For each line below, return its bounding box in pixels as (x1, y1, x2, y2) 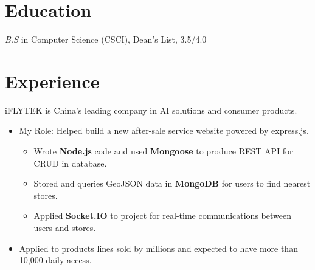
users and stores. (33, 221, 96, 234)
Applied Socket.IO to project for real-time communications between (33, 209, 291, 222)
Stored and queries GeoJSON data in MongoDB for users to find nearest (33, 177, 311, 190)
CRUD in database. (33, 156, 107, 169)
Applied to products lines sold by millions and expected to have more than (19, 241, 298, 254)
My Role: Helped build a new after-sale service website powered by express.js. (19, 124, 309, 137)
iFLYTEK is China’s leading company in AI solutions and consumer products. (5, 103, 297, 116)
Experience (5, 68, 100, 93)
